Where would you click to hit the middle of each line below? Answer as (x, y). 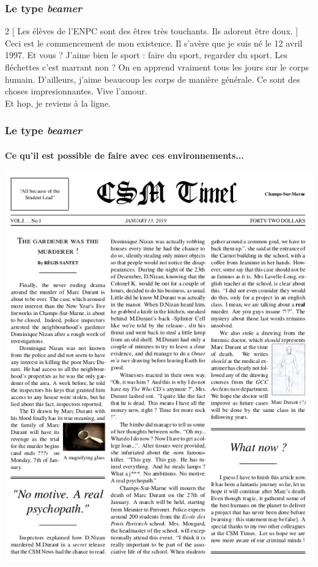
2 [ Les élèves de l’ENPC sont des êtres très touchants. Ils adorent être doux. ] (152, 31)
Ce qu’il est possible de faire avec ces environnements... (124, 155)
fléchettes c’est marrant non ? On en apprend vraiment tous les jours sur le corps (157, 67)
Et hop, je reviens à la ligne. (58, 103)
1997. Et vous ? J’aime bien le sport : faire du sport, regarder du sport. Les (146, 55)
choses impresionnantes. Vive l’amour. (76, 91)
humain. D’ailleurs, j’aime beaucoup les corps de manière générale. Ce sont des (153, 79)
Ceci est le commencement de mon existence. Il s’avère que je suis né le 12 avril (154, 43)
